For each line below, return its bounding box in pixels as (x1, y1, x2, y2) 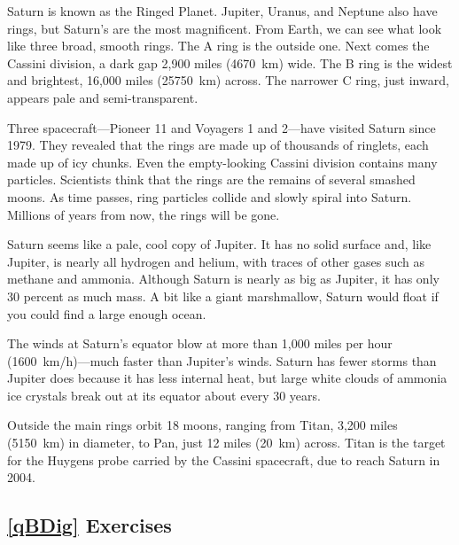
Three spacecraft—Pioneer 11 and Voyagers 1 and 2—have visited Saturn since (7, 118, 436, 136)
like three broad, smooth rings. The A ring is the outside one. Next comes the (7, 36, 430, 55)
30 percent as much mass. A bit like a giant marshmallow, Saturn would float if (7, 286, 439, 305)
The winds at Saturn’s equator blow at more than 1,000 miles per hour (7, 334, 393, 353)
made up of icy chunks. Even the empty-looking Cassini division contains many (7, 152, 438, 171)
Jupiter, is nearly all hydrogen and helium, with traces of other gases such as (7, 252, 425, 270)
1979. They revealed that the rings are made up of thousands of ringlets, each (7, 136, 429, 154)
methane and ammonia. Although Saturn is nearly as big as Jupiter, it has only (7, 269, 440, 288)
